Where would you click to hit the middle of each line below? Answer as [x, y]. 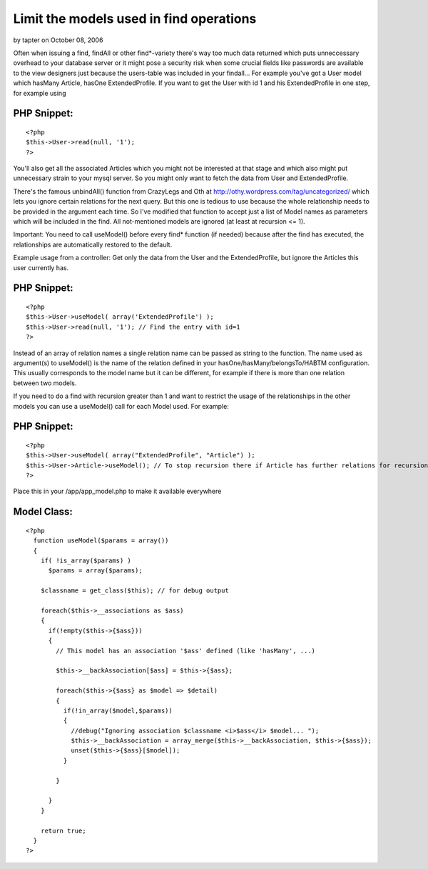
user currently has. [41, 267]
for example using [40, 93]
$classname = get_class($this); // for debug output [135, 591]
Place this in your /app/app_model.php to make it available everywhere [117, 491]
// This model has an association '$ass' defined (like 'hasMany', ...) [186, 651]
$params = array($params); [95, 571]
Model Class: [43, 512]
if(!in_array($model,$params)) [118, 710]
